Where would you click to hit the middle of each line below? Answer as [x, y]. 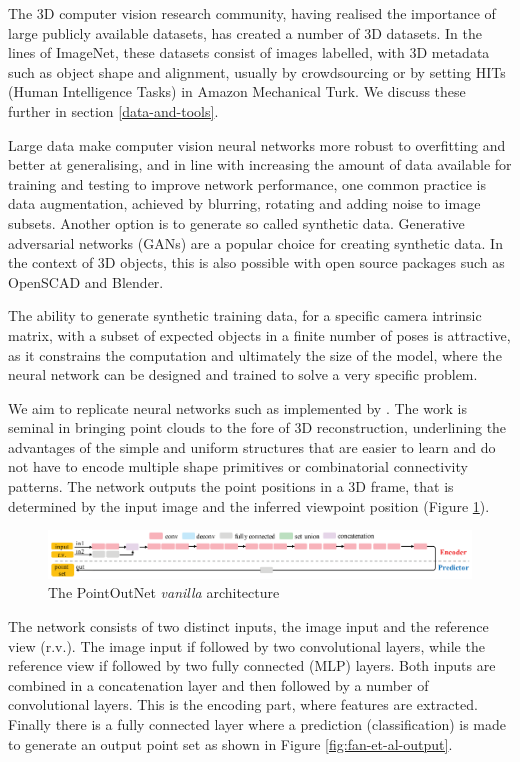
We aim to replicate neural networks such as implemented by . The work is [237, 407]
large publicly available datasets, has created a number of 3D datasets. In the [245, 32]
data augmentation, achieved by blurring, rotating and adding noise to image [244, 203]
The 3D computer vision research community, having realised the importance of [252, 13]
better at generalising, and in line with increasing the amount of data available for [260, 164]
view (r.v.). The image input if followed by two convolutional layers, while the [246, 645]
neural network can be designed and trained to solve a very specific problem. [243, 374]
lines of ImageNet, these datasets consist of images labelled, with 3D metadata [249, 52]
